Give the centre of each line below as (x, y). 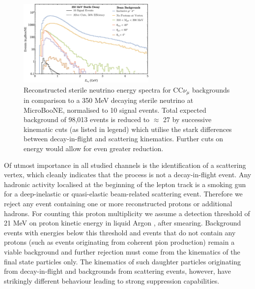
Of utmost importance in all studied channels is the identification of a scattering (125, 165)
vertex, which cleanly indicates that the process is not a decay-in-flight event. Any (128, 175)
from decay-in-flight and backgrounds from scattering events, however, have (118, 271)
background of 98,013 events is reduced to (87, 119)
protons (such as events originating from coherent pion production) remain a (119, 242)
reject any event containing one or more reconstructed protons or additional (118, 203)
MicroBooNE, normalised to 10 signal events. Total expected (115, 110)
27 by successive (187, 119)
